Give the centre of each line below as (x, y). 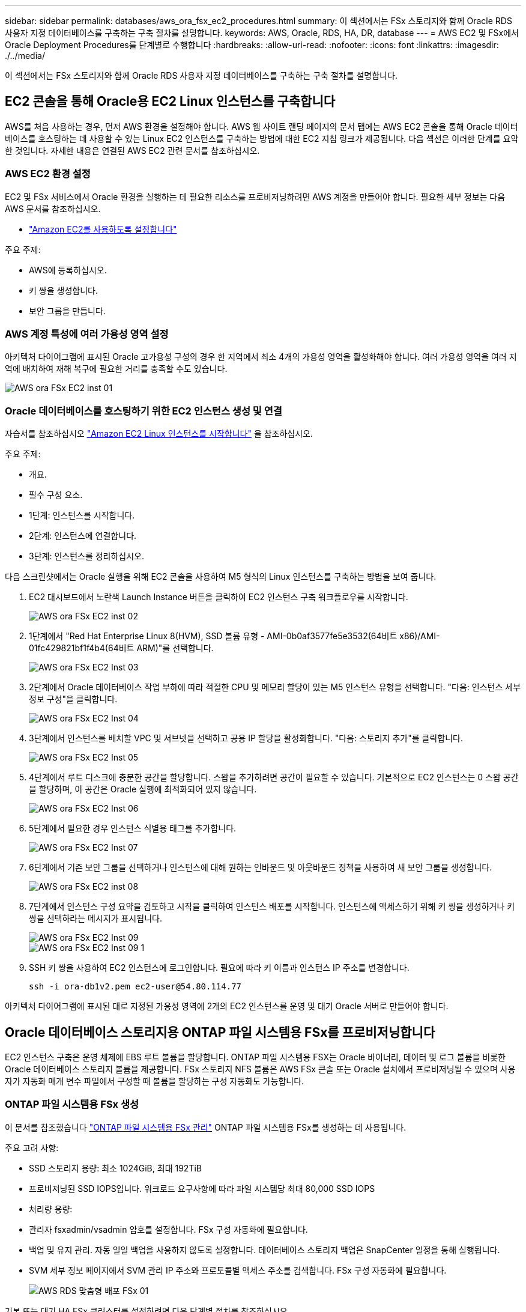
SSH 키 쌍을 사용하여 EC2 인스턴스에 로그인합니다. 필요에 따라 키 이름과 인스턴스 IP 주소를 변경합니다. (219, 968)
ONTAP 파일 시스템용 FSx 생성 (72, 1104)
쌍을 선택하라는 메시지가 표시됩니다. (95, 919)
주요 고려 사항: (32, 1147)
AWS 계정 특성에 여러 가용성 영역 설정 (87, 334)
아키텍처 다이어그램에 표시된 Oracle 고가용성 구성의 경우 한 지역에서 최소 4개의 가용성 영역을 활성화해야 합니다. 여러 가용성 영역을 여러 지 (261, 357)
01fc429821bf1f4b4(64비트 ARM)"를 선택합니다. (121, 648)
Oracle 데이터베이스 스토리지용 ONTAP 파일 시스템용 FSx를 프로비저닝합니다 (220, 1032)
